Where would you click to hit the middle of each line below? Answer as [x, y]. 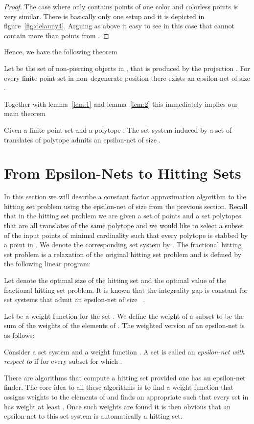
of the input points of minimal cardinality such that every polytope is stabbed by [126, 235]
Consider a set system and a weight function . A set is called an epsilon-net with [124, 351]
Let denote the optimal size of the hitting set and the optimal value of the [115, 280]
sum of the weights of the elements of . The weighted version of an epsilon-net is [124, 325]
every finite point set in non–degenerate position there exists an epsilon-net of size [127, 78]
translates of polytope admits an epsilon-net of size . [82, 139]
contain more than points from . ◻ [57, 35]
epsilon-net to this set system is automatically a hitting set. [93, 416]
